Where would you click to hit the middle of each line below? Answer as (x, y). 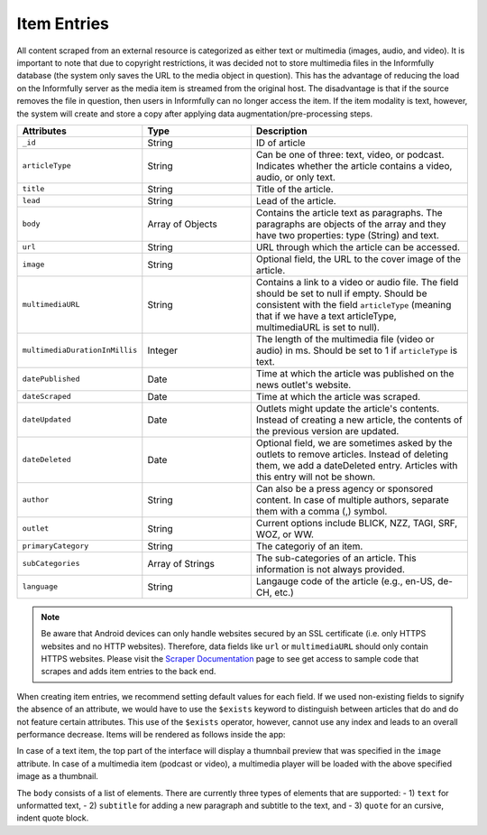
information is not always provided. (331, 569)
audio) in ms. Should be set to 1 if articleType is (357, 350)
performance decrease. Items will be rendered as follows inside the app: (151, 735)
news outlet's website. (303, 385)
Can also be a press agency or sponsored (345, 488)
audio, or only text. (295, 177)
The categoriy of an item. (309, 546)
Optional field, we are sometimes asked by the (354, 442)
